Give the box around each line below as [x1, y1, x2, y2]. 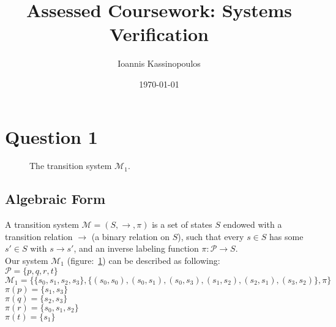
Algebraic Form [5, 189, 106, 208]
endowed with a [223, 218, 282, 231]
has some [269, 230, 304, 242]
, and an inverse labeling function [73, 242, 199, 255]
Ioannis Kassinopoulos [118, 57, 201, 70]
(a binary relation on [91, 230, 170, 242]
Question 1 [5, 124, 98, 149]
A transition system [5, 218, 79, 231]
